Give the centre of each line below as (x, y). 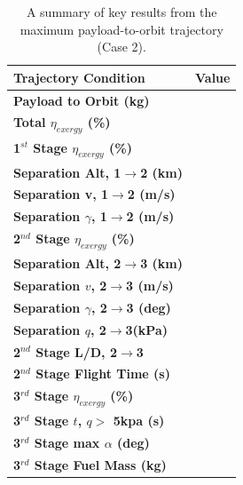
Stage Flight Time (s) (103, 374)
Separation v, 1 (61, 194)
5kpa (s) (139, 421)
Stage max (67, 443)
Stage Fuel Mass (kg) (100, 464)
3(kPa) (146, 329)
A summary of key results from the (121, 12)
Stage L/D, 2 (76, 351)
